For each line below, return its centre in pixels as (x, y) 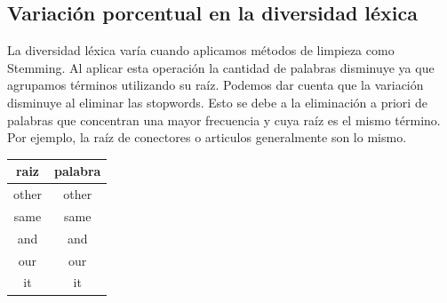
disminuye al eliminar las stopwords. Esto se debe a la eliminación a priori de (217, 102)
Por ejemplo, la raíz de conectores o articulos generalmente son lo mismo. (207, 137)
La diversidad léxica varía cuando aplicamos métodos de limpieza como (201, 50)
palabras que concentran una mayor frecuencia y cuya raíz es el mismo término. (224, 120)
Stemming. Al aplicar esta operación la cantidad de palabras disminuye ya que (221, 67)
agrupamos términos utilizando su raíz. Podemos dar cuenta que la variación (216, 85)
